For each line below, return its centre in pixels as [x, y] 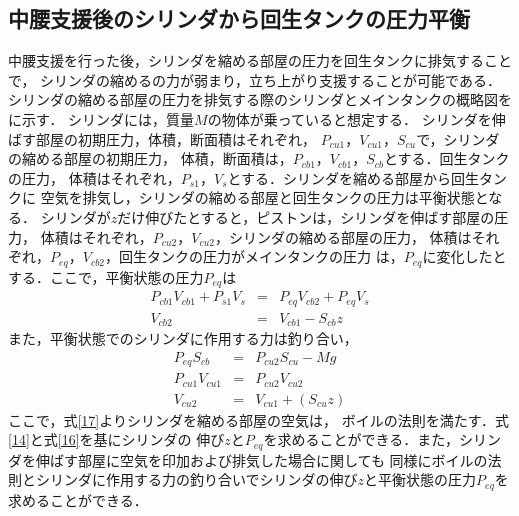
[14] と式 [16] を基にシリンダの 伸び [116, 439]
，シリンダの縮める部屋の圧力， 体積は [343, 236]
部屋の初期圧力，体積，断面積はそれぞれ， [175, 138]
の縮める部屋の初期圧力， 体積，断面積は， [150, 158]
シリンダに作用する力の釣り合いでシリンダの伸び [196, 479]
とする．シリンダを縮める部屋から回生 [353, 177]
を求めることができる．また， [361, 439]
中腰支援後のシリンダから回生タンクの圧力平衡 [239, 18]
